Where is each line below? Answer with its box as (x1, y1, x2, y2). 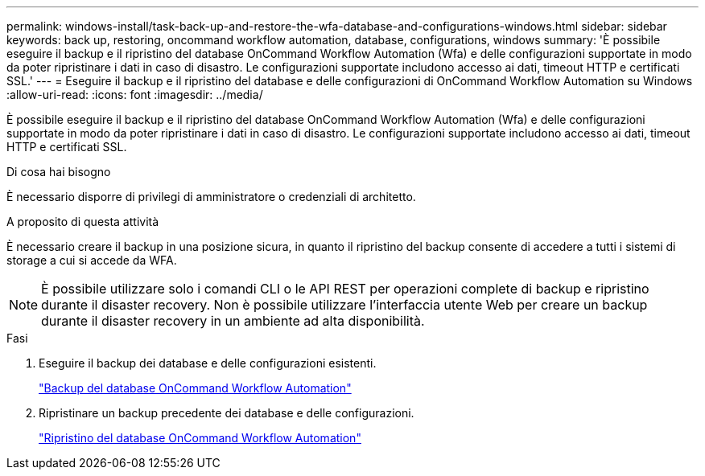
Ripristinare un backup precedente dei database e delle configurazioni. (39, 406, 414, 420)
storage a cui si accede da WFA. (6, 253, 177, 267)
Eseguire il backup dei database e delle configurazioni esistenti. (39, 356, 377, 370)
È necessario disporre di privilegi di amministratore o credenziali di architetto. (6, 190, 416, 203)
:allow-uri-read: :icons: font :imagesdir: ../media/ (6, 88, 263, 101)
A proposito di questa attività (6, 215, 159, 228)
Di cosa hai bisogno (6, 165, 111, 178)
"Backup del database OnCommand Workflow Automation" (39, 381, 352, 395)
